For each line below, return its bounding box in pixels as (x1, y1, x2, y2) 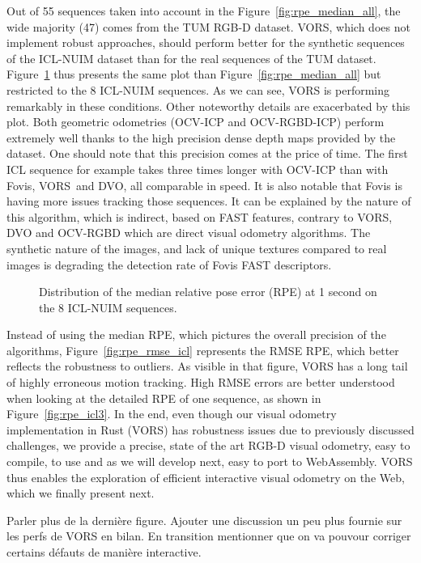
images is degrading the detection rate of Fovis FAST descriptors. (6, 256, 332, 273)
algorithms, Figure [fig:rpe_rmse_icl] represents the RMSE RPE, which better (6, 341, 399, 358)
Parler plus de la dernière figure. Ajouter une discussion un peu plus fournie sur (6, 511, 402, 528)
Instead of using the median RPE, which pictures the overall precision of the (6, 326, 386, 343)
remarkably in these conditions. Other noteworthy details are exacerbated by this (6, 97, 410, 114)
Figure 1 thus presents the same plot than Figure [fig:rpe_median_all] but (6, 66, 381, 83)
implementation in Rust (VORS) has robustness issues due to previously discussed (6, 421, 415, 438)
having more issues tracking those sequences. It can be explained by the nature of (6, 193, 411, 210)
